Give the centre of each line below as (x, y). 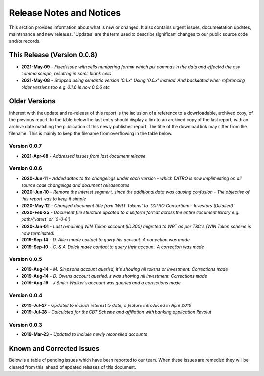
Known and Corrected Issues (54, 348)
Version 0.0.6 (26, 168)
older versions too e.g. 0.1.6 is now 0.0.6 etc (66, 87)
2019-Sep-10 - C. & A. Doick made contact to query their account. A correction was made (113, 247)
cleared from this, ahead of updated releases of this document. (73, 367)
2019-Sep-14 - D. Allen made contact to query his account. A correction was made (106, 240)
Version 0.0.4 (26, 295)
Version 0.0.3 (26, 325)
